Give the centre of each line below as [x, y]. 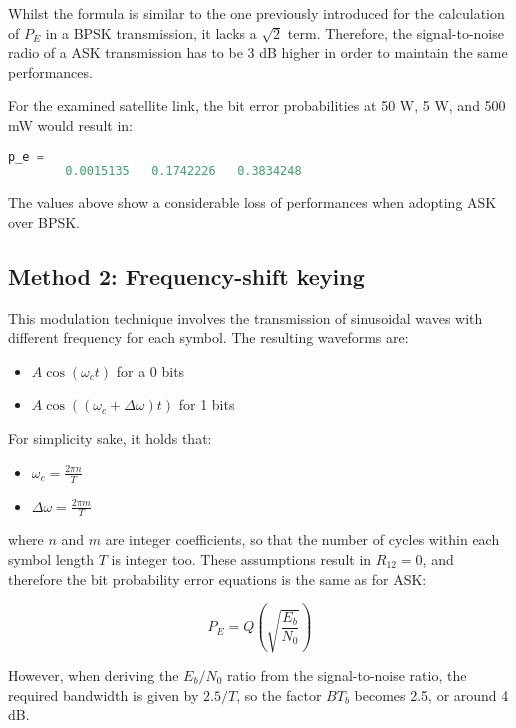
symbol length [51, 558]
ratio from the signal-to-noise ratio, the [347, 675]
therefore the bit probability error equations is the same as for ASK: [217, 578]
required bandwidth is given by [103, 694]
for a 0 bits [150, 370]
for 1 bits [206, 404]
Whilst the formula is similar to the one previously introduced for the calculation [256, 13]
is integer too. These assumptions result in [241, 558]
